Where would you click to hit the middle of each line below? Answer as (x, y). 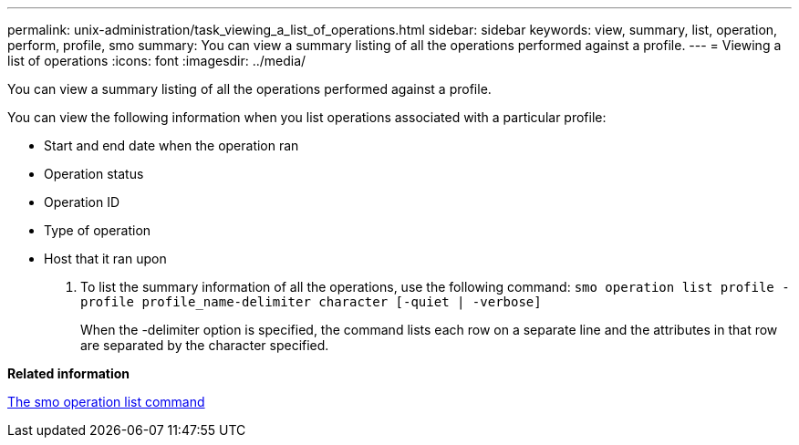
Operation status (94, 174)
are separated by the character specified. (205, 345)
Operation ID (82, 202)
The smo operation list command (106, 402)
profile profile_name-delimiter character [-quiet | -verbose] (311, 302)
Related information (69, 373)
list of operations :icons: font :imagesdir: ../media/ (157, 61)
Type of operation (98, 230)
